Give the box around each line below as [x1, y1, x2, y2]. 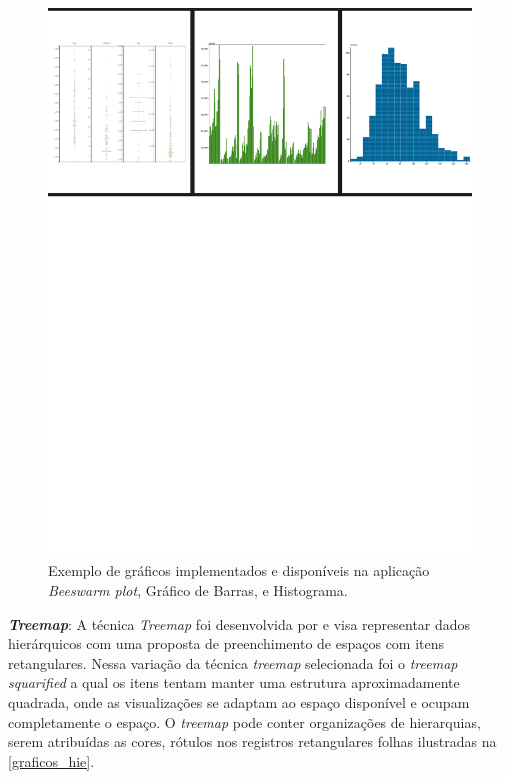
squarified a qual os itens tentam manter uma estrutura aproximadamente [8, 672, 460, 693]
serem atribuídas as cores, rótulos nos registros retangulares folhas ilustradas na [8, 731, 497, 752]
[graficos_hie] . [8, 750, 95, 771]
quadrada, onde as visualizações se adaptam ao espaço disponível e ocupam [8, 692, 470, 713]
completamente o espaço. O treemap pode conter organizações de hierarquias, [8, 711, 481, 732]
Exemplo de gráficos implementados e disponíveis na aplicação [48, 560, 430, 581]
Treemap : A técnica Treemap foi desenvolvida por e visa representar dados [8, 613, 471, 634]
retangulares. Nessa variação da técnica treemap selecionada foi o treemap [8, 652, 458, 673]
